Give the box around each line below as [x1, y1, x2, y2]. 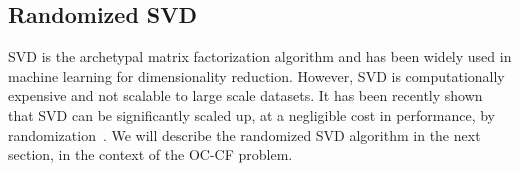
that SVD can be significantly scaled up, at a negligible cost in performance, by [8, 104, 496, 125]
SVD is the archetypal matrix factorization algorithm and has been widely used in [8, 46, 512, 67]
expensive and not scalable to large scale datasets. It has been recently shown [8, 85, 483, 106]
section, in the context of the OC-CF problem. [8, 144, 293, 165]
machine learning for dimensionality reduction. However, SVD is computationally [8, 65, 505, 86]
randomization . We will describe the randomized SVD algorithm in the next [8, 124, 481, 145]
